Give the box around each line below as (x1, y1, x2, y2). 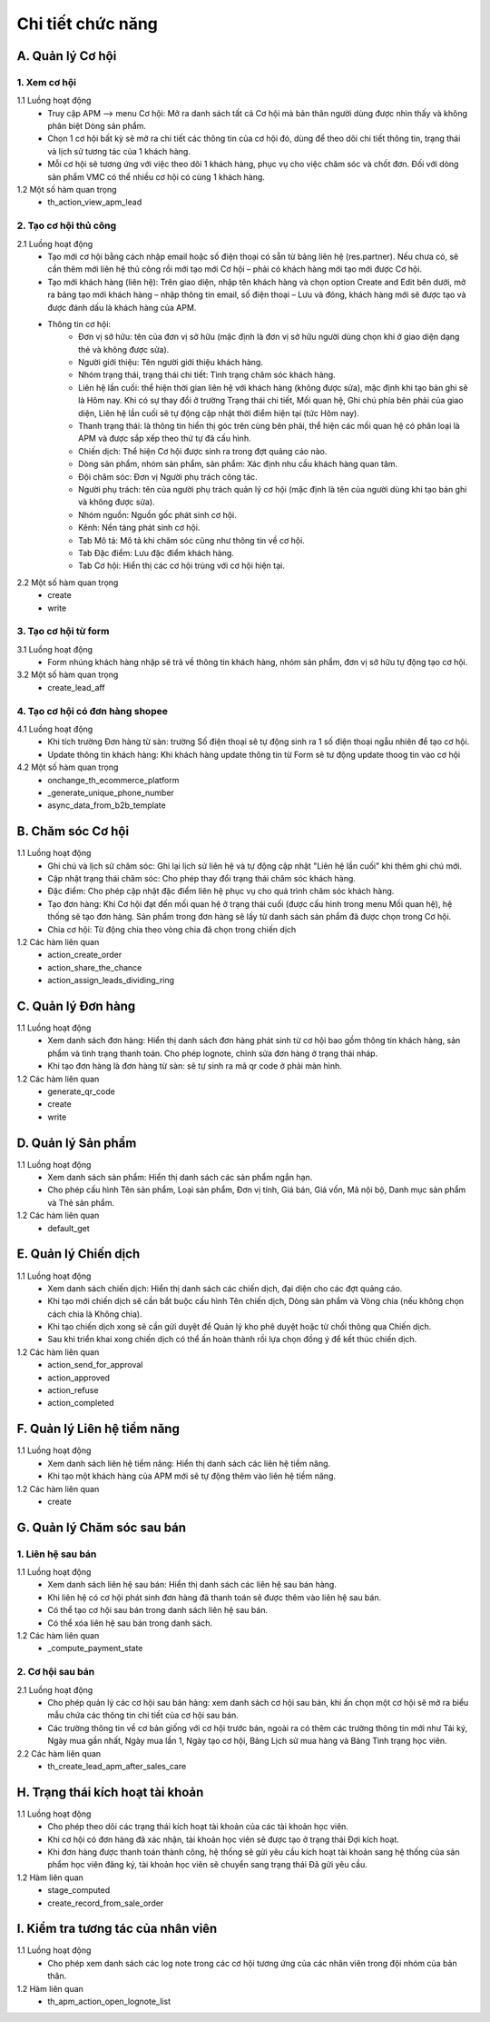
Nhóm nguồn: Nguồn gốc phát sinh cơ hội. (78, 509, 238, 520)
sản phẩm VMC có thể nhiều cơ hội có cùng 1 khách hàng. (47, 171, 265, 182)
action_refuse (47, 1385, 99, 1396)
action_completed (47, 1398, 114, 1409)
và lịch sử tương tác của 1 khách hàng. (47, 145, 191, 156)
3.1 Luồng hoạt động (16, 643, 93, 654)
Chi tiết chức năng (16, 14, 159, 34)
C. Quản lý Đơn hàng (16, 998, 136, 1013)
